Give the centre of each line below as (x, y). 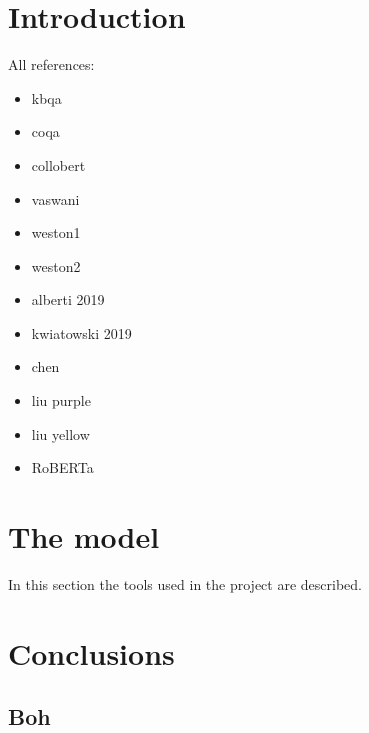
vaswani (55, 198)
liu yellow (60, 433)
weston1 (56, 232)
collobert (58, 164)
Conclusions (91, 652)
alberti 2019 (68, 299)
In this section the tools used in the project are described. (185, 583)
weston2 (56, 265)
